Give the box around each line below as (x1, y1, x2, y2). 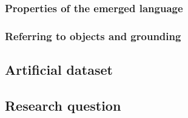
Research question (5, 95, 121, 114)
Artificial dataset (5, 60, 113, 79)
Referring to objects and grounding (5, 28, 181, 43)
